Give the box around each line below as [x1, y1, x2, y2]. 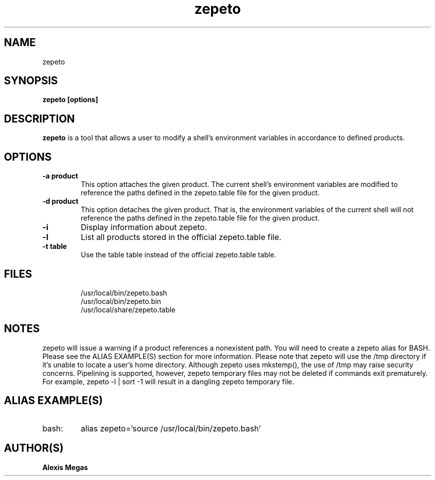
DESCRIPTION [4, 112, 75, 125]
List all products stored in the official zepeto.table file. [80, 232, 282, 242]
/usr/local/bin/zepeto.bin [80, 297, 161, 305]
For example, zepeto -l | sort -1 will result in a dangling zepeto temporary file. [42, 377, 294, 386]
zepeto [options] [42, 95, 98, 104]
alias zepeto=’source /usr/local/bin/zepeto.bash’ [80, 423, 261, 433]
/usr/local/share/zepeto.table [80, 305, 176, 314]
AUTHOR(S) [4, 442, 64, 455]
